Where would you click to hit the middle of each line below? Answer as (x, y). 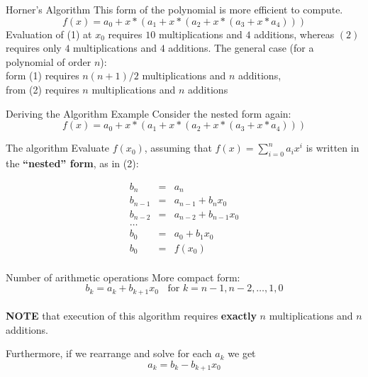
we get (242, 353)
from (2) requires (43, 89)
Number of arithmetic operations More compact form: (123, 277)
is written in (333, 148)
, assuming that (178, 148)
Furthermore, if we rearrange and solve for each (109, 353)
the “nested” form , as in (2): (72, 163)
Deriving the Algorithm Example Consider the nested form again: (149, 113)
